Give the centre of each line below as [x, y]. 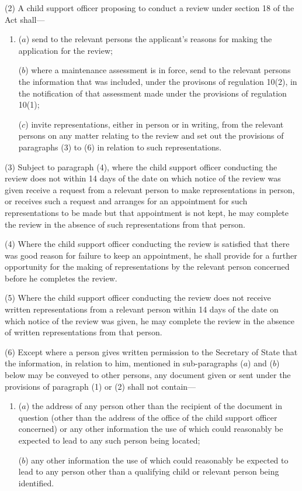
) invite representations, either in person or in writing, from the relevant [155, 124]
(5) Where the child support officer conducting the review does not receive [138, 298]
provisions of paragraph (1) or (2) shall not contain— [100, 386]
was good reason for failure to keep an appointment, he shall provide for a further [151, 255]
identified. [36, 483]
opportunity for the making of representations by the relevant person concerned [147, 267]
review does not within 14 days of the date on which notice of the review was [143, 178]
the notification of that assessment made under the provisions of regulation [152, 93]
